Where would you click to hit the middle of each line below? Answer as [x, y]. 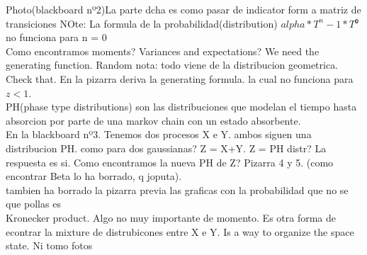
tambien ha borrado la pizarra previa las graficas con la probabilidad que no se [177, 189]
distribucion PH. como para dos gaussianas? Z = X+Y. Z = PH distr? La [166, 148]
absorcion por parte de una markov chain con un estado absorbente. [153, 120]
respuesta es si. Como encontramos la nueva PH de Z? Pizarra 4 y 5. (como [170, 162]
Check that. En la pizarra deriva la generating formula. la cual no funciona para [180, 78]
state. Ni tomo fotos [49, 245]
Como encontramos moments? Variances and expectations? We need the [163, 51]
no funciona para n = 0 [56, 37]
